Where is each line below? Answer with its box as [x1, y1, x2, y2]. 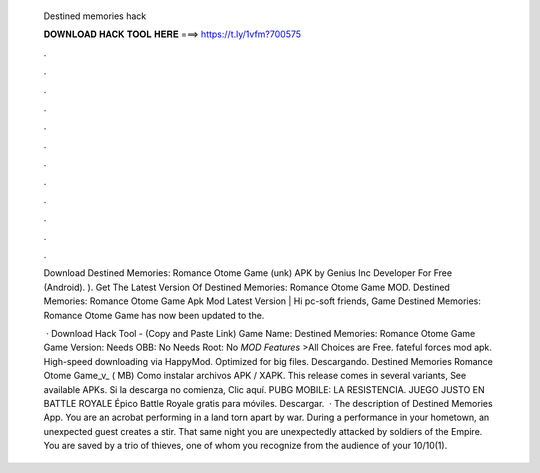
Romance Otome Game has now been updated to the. [43, 309, 265, 321]
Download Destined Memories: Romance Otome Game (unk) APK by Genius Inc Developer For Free [43, 267, 453, 279]
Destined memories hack [43, 10, 147, 22]
